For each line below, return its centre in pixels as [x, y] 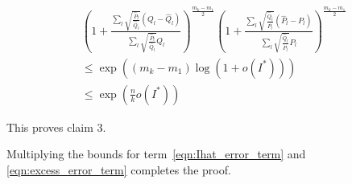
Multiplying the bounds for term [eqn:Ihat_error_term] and [156, 154]
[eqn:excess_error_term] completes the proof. [119, 169]
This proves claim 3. [56, 127]
